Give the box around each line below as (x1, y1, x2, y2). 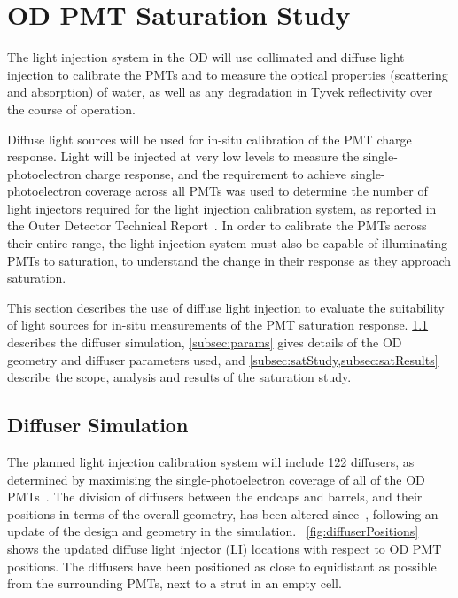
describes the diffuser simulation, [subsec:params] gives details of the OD (7, 333, 402, 352)
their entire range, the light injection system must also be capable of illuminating (7, 234, 448, 252)
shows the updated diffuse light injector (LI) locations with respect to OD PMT (7, 539, 442, 557)
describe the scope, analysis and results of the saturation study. (7, 368, 352, 386)
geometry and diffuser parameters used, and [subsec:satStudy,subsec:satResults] (7, 350, 439, 369)
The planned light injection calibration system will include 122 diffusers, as (7, 453, 415, 471)
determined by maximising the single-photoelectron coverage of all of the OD (7, 470, 425, 488)
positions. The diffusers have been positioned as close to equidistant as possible (7, 556, 437, 575)
